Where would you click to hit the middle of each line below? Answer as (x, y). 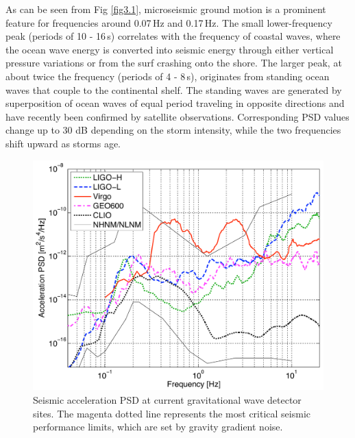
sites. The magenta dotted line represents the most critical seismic (172, 413)
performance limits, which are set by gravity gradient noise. (158, 427)
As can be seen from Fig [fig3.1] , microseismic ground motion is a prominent (166, 9)
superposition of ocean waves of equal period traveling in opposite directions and (175, 103)
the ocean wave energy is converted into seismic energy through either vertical (170, 49)
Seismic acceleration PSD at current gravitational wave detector (167, 399)
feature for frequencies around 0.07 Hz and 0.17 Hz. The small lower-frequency (169, 22)
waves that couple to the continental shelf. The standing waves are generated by (174, 89)
